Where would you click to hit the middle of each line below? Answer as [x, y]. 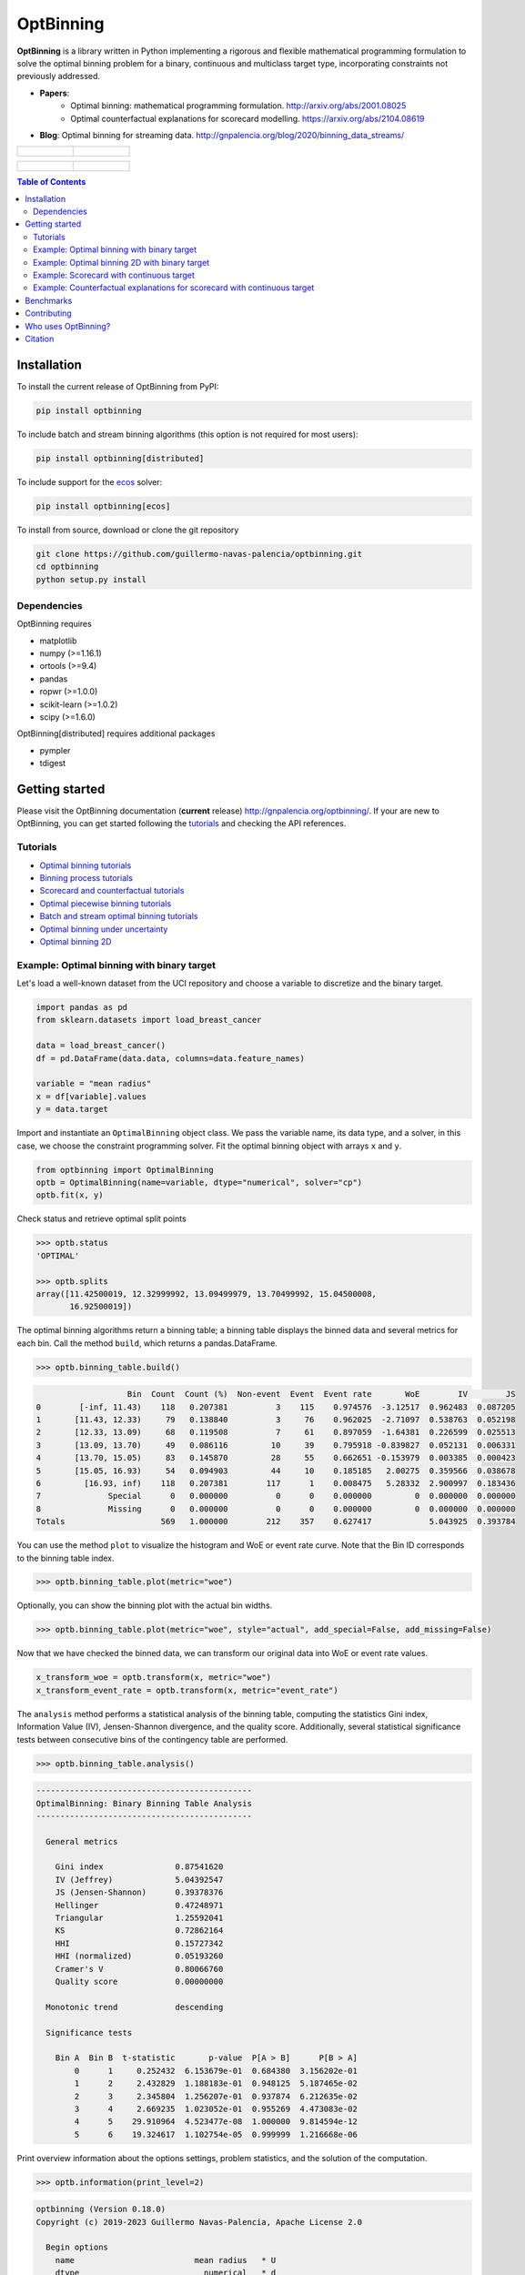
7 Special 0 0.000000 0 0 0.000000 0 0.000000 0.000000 [276, 1496]
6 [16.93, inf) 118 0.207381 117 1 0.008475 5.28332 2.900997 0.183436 [276, 1483]
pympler [55, 750]
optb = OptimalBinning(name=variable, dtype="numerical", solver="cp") [199, 1182]
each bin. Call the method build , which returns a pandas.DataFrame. [147, 1343]
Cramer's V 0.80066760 [139, 1969]
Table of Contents [51, 182]
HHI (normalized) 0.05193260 [139, 1956]
